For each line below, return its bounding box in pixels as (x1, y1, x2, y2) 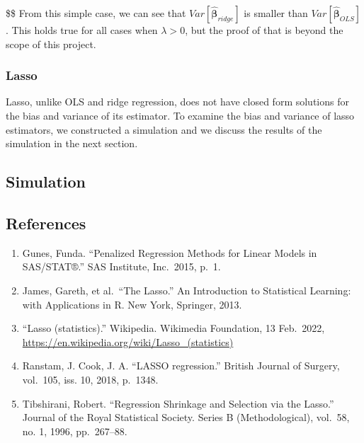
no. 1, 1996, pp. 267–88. (22, 423, 127, 438)
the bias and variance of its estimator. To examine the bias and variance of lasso (6, 108, 355, 122)
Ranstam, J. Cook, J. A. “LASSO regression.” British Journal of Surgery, (22, 358, 340, 373)
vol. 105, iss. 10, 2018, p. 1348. (22, 372, 159, 386)
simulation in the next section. (6, 136, 138, 151)
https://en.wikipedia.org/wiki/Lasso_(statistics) (22, 334, 234, 349)
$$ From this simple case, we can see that (6, 6, 186, 20)
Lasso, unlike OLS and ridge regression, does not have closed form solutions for (6, 94, 349, 109)
